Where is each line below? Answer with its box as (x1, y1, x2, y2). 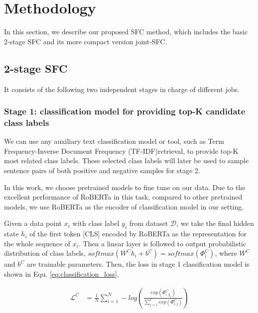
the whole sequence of (4, 238, 71, 248)
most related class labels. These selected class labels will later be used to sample (4, 155, 249, 166)
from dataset (129, 218, 168, 228)
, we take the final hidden (176, 218, 255, 228)
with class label (72, 218, 120, 228)
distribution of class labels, (4, 248, 86, 258)
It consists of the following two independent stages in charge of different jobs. (4, 84, 240, 94)
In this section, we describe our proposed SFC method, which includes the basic (4, 26, 248, 37)
